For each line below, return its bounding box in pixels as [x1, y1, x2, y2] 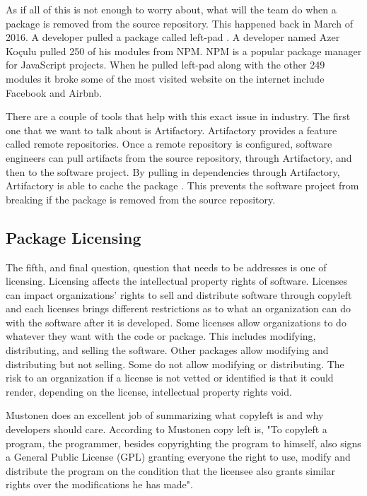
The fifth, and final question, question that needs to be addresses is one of [6, 259, 327, 274]
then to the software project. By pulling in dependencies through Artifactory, [6, 164, 340, 179]
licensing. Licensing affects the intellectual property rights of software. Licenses [6, 273, 348, 288]
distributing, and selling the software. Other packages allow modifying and [6, 343, 329, 358]
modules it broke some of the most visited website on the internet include [6, 71, 325, 85]
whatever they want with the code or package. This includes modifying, [6, 329, 316, 343]
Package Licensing [6, 226, 141, 248]
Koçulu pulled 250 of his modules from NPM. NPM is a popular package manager [6, 43, 362, 58]
